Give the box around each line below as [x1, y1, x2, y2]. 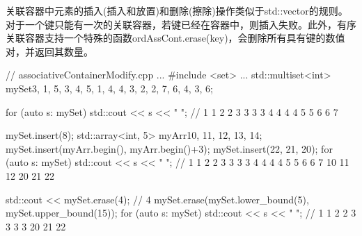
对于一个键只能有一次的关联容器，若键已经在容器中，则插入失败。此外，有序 [6, 17, 356, 31]
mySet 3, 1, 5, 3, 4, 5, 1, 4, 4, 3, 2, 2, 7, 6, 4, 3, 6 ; [6, 81, 213, 95]
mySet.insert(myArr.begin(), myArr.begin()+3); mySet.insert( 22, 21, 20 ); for [6, 141, 333, 155]
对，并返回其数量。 [6, 44, 93, 58]
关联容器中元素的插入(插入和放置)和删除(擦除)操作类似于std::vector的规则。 [6, 3, 348, 17]
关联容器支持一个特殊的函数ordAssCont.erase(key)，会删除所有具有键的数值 [6, 31, 345, 45]
